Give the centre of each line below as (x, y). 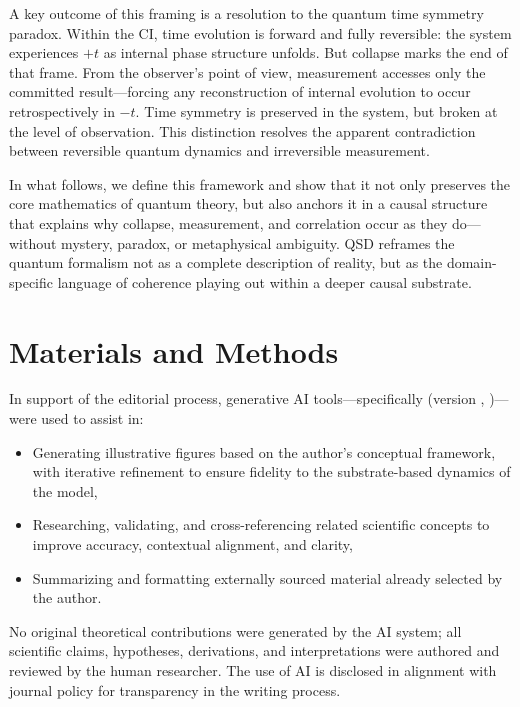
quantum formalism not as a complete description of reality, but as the (226, 262)
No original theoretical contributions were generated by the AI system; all (235, 630)
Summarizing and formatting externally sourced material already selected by (267, 577)
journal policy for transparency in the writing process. (175, 689)
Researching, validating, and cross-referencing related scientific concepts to (261, 524)
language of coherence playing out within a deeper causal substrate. (264, 281)
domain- (471, 262)
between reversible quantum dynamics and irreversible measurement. (219, 150)
